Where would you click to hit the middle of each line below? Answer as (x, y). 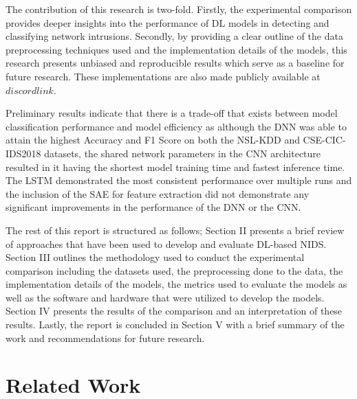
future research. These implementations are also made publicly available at (163, 76)
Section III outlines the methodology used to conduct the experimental (155, 257)
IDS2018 (23, 153)
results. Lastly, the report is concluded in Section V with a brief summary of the (175, 324)
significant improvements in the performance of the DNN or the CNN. (153, 207)
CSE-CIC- (324, 140)
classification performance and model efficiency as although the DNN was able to (176, 126)
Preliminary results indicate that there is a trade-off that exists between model (172, 113)
